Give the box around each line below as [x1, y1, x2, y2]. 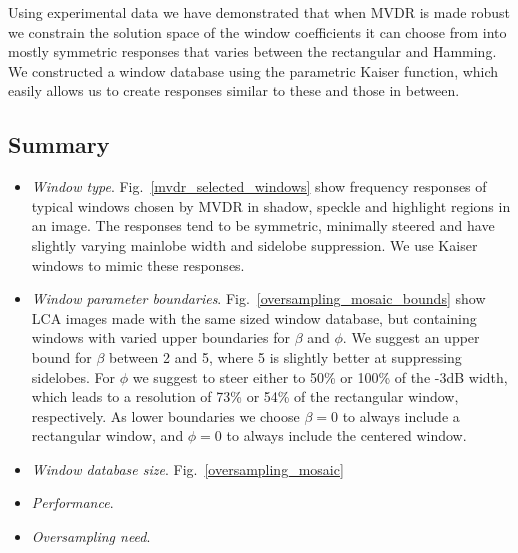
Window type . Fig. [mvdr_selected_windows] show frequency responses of [31, 176, 487, 197]
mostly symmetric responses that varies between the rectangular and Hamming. [8, 41, 497, 62]
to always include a [342, 405, 460, 426]
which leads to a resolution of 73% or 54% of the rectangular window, [31, 386, 459, 407]
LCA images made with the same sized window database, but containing [31, 307, 477, 328]
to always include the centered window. [226, 425, 467, 446]
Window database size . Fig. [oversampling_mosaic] [31, 458, 344, 479]
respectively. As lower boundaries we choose [31, 405, 300, 426]
